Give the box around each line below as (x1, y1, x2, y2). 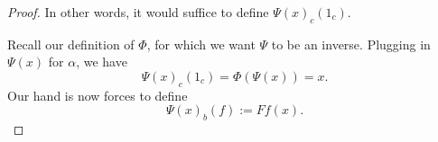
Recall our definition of (7, 34, 135, 53)
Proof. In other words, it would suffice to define (7, 3, 269, 21)
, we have (76, 52, 127, 71)
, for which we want (146, 34, 256, 53)
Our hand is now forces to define (7, 85, 188, 104)
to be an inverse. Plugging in (271, 34, 431, 53)
